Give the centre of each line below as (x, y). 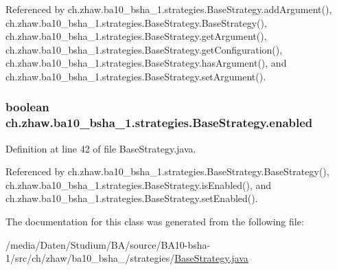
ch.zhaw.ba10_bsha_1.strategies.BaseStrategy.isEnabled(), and (139, 184)
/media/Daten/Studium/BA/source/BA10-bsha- (108, 244)
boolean (27, 107)
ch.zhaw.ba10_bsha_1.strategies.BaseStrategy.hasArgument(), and (146, 63)
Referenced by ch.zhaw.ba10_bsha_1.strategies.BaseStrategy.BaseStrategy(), (167, 171)
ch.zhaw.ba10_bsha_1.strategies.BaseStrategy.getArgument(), (136, 36)
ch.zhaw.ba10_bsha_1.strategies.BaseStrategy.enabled (159, 123)
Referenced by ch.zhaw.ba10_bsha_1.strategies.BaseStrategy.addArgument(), (169, 9)
